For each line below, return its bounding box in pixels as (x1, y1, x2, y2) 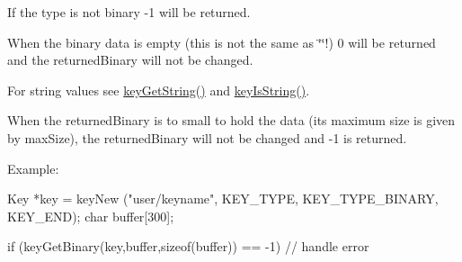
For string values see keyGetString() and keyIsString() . (7, 80, 310, 99)
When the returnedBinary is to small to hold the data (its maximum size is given (7, 111, 456, 130)
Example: (7, 158, 59, 177)
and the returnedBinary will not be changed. (7, 50, 253, 69)
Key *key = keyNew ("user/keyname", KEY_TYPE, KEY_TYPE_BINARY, (7, 189, 439, 208)
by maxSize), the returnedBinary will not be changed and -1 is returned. (7, 128, 407, 147)
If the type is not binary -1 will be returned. (7, 3, 251, 21)
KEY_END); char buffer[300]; (7, 206, 174, 225)
